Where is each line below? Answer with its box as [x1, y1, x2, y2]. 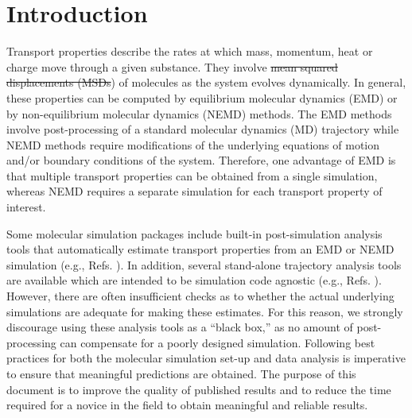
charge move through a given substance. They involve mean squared [6, 58, 338, 75]
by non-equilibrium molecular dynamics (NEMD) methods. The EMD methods [6, 105, 392, 122]
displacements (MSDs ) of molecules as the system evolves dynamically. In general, [6, 74, 406, 91]
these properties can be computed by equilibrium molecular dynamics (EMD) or [6, 89, 398, 106]
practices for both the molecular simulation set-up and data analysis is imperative [6, 350, 406, 366]
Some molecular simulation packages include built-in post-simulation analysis [6, 225, 383, 242]
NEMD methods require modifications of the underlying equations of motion [6, 136, 380, 153]
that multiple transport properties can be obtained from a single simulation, [6, 167, 378, 184]
